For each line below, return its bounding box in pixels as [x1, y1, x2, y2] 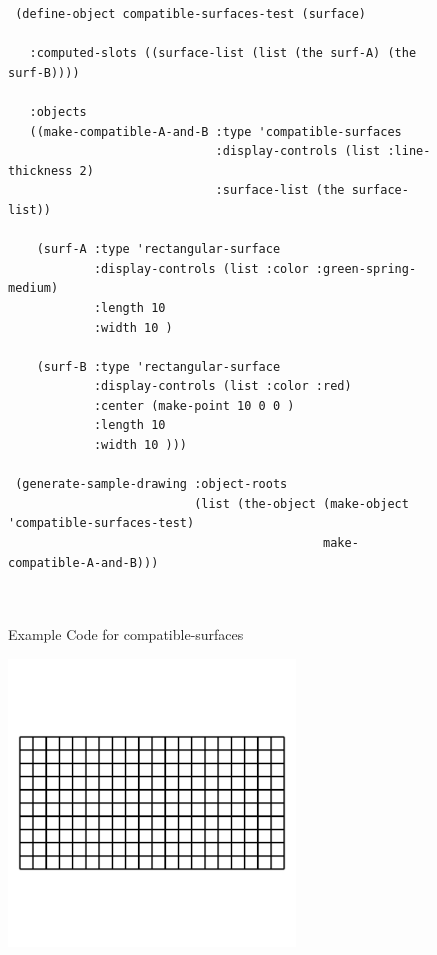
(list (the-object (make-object [194, 496, 409, 511]
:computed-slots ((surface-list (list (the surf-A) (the [29, 46, 417, 61]
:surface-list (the [215, 183, 345, 198]
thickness [8, 163, 73, 178]
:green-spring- [315, 261, 417, 276]
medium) [8, 281, 59, 296]
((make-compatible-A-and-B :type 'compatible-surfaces [29, 124, 402, 139]
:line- [387, 144, 431, 159]
